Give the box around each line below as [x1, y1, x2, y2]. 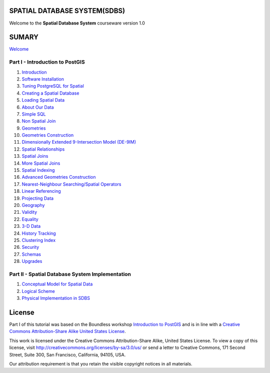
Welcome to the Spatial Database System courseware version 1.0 [9, 20, 145, 26]
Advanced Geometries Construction [21, 174, 96, 180]
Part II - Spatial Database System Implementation [9, 270, 131, 277]
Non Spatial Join [21, 118, 56, 124]
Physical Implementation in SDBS [21, 295, 90, 301]
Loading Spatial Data [21, 97, 65, 103]
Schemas [21, 251, 41, 257]
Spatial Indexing [21, 167, 55, 173]
